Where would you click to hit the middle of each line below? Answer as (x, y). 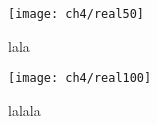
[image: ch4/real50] (76, 14)
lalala (24, 109)
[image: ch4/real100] (80, 78)
